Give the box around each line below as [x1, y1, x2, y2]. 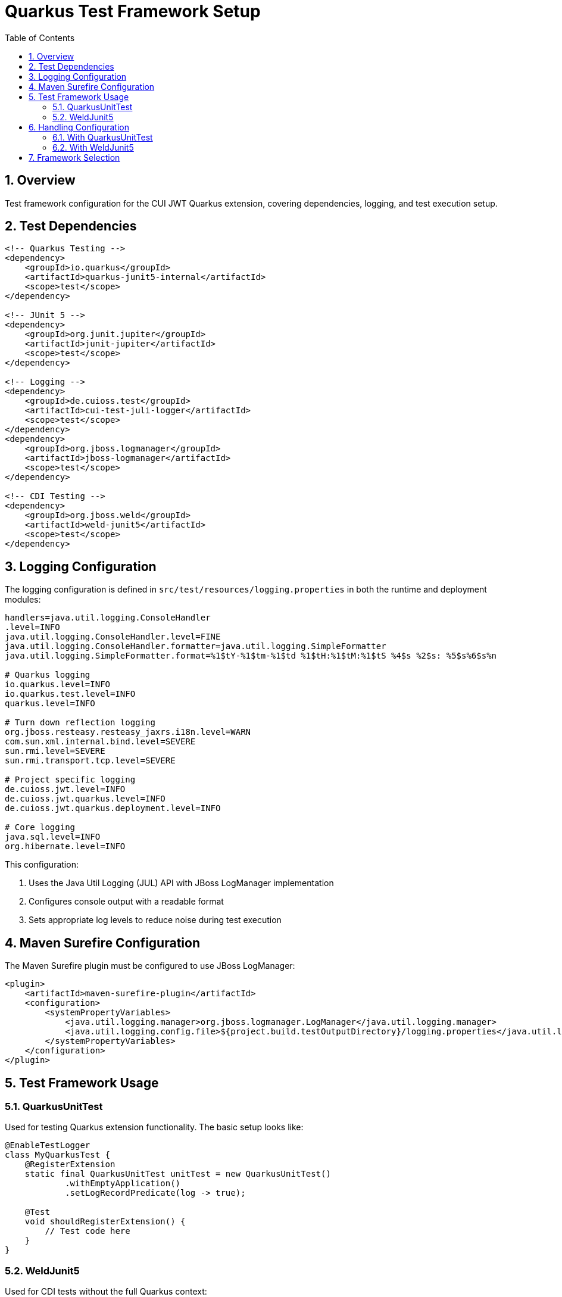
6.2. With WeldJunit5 [52, 142, 134, 152]
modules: [5, 594, 41, 605]
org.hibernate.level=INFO [5, 841, 126, 852]
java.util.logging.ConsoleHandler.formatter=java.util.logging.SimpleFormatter [5, 641, 386, 651]
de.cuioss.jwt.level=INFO [5, 784, 126, 794]
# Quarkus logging [5, 670, 90, 680]
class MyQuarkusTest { [5, 1150, 111, 1160]
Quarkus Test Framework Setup [5, 1, 261, 21]
